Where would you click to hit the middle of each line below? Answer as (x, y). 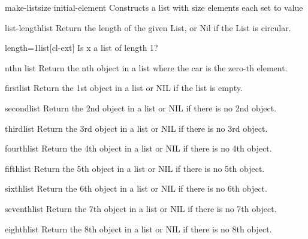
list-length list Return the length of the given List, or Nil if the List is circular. (148, 27)
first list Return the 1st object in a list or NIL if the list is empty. (124, 88)
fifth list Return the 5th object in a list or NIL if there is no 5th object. (135, 168)
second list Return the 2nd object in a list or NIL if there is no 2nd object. (141, 108)
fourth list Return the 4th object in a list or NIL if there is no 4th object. (138, 148)
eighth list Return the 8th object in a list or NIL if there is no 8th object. (138, 229)
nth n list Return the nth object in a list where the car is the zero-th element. (146, 67)
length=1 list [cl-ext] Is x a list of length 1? (81, 48)
